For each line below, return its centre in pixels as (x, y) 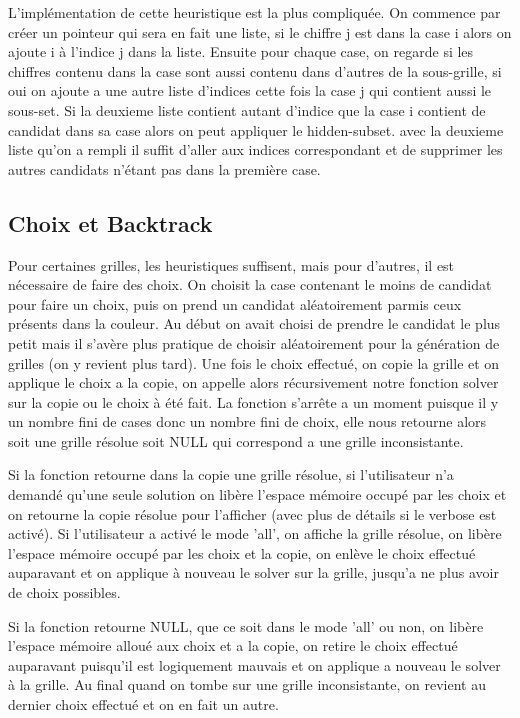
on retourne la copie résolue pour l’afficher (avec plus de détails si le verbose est (252, 513)
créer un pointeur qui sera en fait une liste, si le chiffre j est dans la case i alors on (260, 31)
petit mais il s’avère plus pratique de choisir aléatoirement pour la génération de (254, 342)
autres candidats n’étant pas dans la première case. (164, 168)
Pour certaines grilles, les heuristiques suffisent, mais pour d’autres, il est (231, 264)
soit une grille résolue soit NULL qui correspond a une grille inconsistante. (236, 440)
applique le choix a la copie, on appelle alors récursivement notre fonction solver (253, 382)
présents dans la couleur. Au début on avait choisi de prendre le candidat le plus (254, 323)
